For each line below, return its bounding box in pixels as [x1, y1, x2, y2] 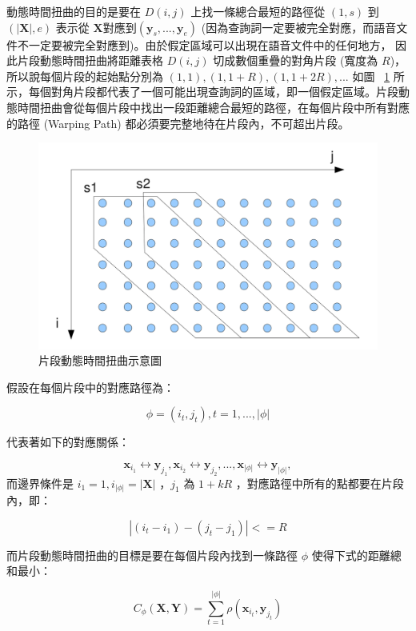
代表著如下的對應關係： [6, 433, 130, 450]
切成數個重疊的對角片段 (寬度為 [213, 52, 378, 69]
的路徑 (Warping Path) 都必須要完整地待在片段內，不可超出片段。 [6, 114, 350, 131]
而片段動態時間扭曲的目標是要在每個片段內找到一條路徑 [6, 546, 298, 563]
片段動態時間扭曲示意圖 [38, 352, 162, 369]
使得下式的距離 [311, 546, 390, 563]
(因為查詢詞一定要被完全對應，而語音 [201, 18, 397, 35]
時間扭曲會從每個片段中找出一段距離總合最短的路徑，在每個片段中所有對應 [17, 98, 410, 115]
